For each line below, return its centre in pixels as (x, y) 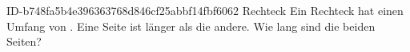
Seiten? (24, 41)
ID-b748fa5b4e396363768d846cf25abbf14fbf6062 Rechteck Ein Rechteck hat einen (205, 10)
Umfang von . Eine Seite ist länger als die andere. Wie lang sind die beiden (191, 26)
